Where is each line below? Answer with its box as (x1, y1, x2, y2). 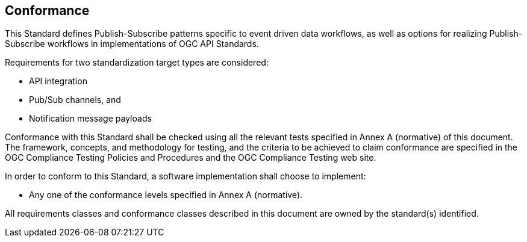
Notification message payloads (29, 113, 152, 124)
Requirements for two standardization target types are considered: (5, 57, 269, 68)
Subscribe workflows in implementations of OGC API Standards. (5, 39, 259, 49)
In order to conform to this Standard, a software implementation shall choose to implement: (5, 171, 366, 182)
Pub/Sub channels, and (29, 95, 121, 105)
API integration (29, 76, 87, 87)
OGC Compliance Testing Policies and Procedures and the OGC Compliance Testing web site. (5, 152, 376, 163)
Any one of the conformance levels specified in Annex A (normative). (29, 190, 303, 200)
